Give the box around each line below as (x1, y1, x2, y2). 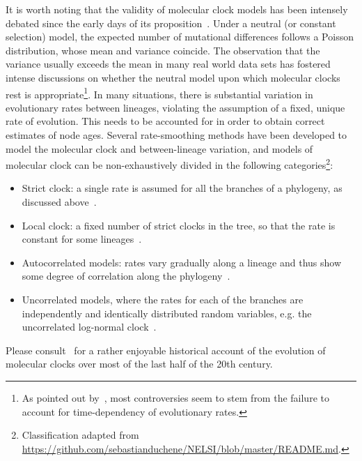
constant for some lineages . (22, 232, 142, 246)
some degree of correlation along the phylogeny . (22, 269, 230, 283)
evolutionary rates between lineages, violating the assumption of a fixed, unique (6, 100, 345, 114)
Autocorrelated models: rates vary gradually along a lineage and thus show (22, 255, 342, 269)
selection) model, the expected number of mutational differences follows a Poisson (6, 29, 354, 44)
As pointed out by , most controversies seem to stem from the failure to (22, 390, 329, 405)
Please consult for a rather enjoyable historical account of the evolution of (6, 342, 326, 357)
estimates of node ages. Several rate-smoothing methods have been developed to (6, 128, 347, 142)
